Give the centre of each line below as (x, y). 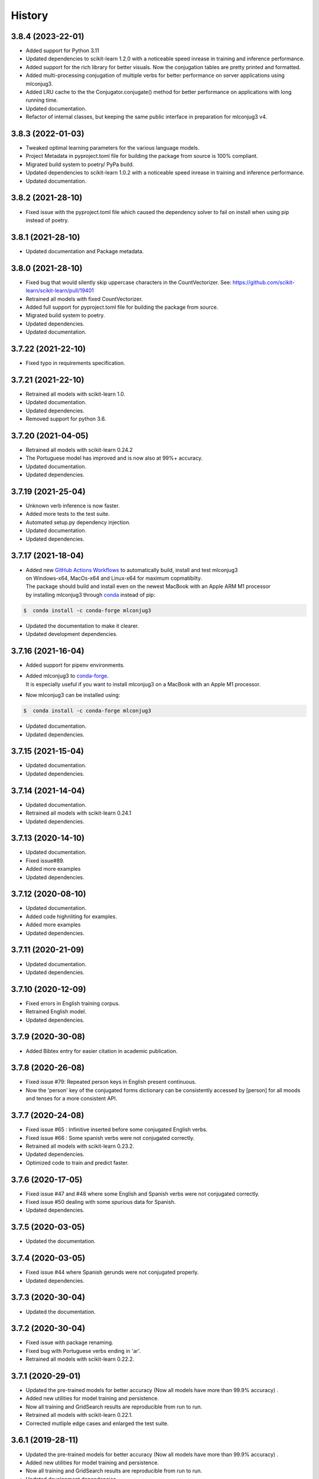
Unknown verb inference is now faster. (73, 506)
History (30, 15)
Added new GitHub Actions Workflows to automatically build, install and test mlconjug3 (132, 570)
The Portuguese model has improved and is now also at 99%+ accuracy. (114, 458)
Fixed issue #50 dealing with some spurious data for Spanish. (101, 1202)
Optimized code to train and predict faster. (77, 1162)
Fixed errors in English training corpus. (73, 1003)
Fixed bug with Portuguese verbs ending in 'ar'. (83, 1351)
